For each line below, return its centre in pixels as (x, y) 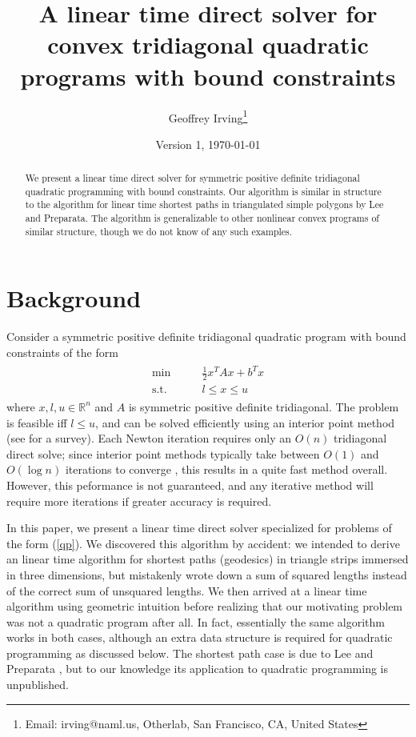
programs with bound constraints (208, 76)
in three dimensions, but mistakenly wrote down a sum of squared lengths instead (207, 574)
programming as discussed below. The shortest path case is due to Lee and (190, 653)
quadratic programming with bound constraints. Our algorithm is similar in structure (203, 191)
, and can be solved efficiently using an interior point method (245, 422)
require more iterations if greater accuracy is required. (139, 501)
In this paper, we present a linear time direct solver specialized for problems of (199, 528)
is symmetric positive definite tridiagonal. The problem (264, 406)
